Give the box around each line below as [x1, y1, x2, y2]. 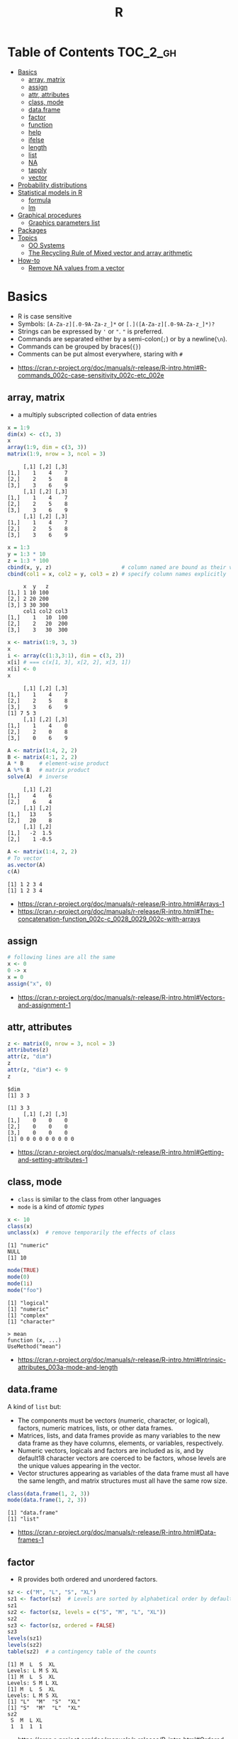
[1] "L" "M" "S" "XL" [7, 1698, 81, 1705]
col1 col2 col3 [23, 608, 69, 615]
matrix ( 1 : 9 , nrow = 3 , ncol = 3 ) [7, 451, 106, 458]
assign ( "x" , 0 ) [7, 980, 52, 987]
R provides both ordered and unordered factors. [17, 1575, 158, 1584]
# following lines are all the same [7, 954, 115, 961]
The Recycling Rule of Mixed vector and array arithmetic [28, 248, 193, 257]
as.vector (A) [7, 861, 46, 868]
